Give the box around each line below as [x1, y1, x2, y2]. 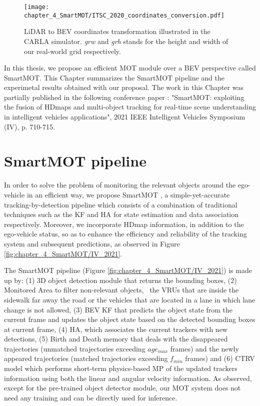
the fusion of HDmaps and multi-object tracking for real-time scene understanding [4, 101, 256, 112]
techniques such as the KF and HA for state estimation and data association [4, 209, 239, 219]
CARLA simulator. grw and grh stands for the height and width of [24, 35, 228, 46]
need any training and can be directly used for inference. [4, 392, 177, 402]
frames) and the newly [170, 343, 239, 353]
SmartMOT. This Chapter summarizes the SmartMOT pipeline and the [4, 72, 225, 82]
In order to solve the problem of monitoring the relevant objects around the [4, 179, 236, 190]
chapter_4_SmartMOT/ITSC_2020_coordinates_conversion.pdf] [24, 11, 224, 19]
